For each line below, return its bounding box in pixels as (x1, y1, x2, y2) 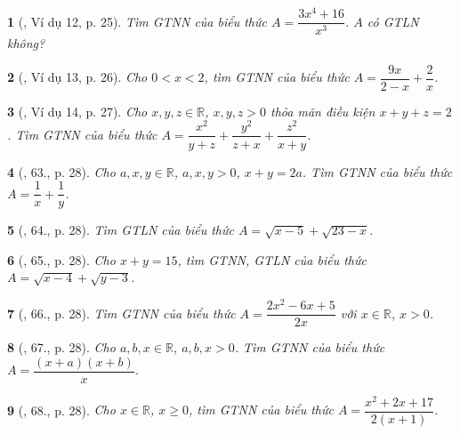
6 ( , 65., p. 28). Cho (7, 250, 116, 269)
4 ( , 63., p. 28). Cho (7, 162, 116, 181)
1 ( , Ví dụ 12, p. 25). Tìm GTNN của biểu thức (7, 12, 267, 30)
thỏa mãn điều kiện (270, 101, 375, 120)
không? (7, 34, 45, 52)
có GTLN (367, 12, 419, 30)
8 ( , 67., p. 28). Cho (7, 338, 116, 357)
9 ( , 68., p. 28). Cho (7, 400, 116, 419)
